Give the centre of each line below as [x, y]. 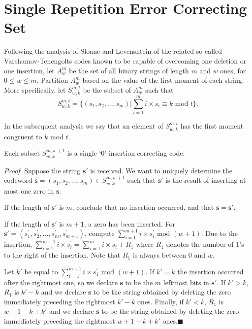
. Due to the [220, 233]
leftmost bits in [186, 282]
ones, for [233, 70]
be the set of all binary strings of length [129, 70]
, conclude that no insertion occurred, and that [143, 207]
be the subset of [107, 89]
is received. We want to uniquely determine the [161, 170]
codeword [18, 180]
